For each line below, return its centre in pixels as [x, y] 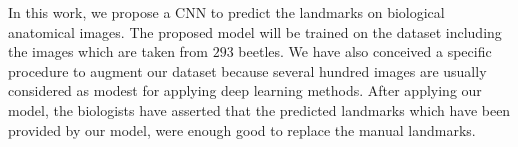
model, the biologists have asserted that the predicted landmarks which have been [259, 109]
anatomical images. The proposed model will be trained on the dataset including [255, 31]
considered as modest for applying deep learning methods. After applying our [245, 90]
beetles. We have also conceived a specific [365, 51]
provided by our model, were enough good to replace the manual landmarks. [242, 129]
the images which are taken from [108, 51]
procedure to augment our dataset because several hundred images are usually [247, 70]
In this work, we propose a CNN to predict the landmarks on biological [226, 12]
